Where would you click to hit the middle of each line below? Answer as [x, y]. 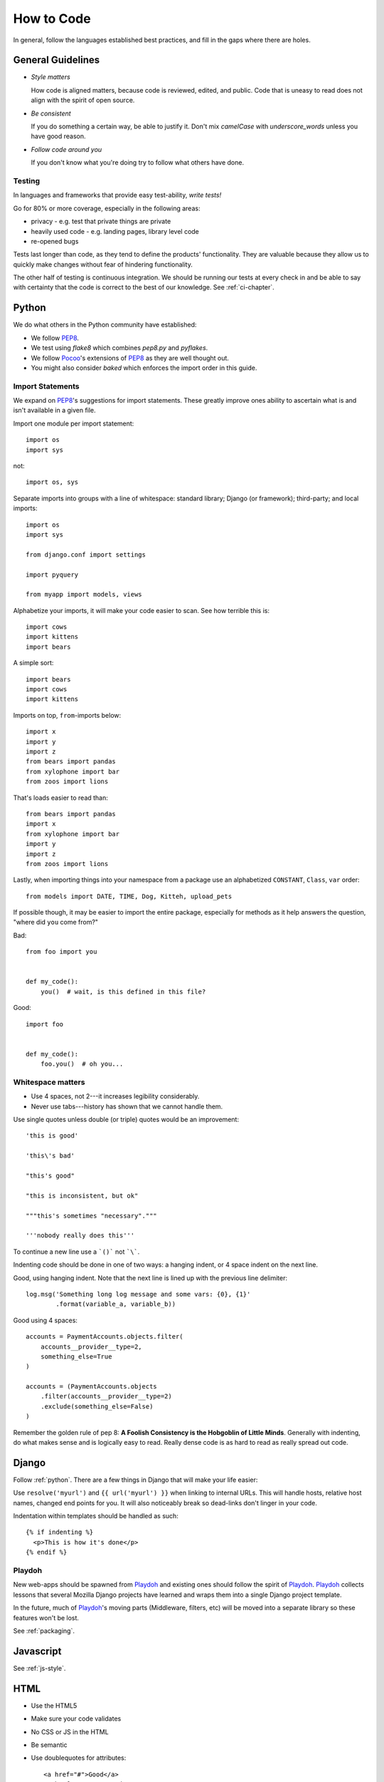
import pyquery [52, 575]
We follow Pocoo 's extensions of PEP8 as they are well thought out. [130, 358]
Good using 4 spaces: [46, 1320]
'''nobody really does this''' [80, 1236]
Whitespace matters [49, 1082]
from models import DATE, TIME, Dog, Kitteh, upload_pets [129, 896]
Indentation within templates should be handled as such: [96, 1516]
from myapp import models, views [84, 594]
